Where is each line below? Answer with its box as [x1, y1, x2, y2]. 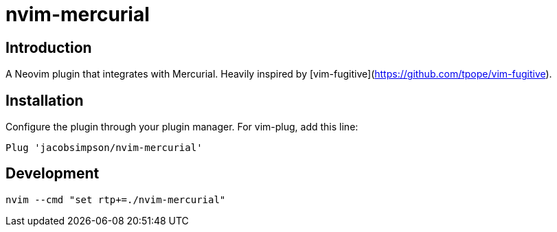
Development [5, 165, 100, 183]
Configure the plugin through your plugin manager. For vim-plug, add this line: [5, 121, 359, 133]
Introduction [5, 38, 92, 56]
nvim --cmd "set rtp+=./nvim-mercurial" [5, 194, 226, 205]
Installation [5, 91, 84, 109]
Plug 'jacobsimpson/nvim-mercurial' [5, 142, 203, 154]
